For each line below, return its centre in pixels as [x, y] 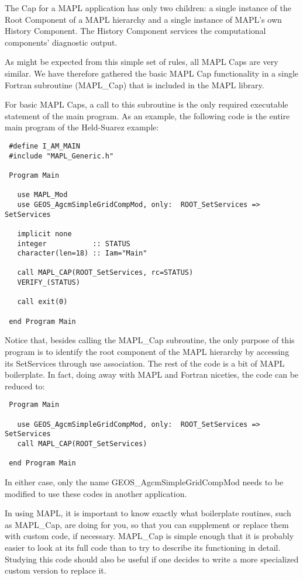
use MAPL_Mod [42, 195]
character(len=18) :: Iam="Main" [82, 253]
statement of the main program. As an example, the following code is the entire [147, 115]
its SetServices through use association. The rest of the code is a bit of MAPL [145, 363]
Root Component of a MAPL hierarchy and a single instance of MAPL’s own [143, 19]
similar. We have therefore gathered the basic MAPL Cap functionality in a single [152, 73]
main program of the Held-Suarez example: [82, 127]
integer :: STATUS [74, 244]
